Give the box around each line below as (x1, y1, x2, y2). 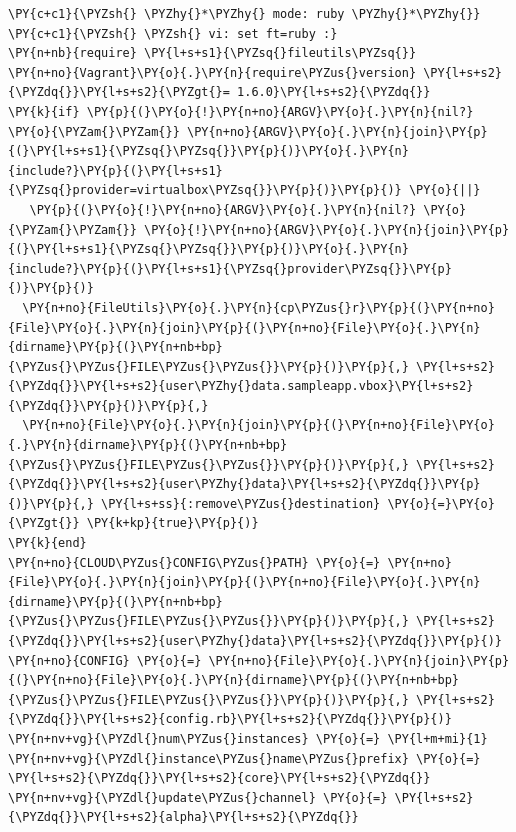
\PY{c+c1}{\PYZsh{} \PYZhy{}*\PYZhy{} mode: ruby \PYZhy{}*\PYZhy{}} (8, 7, 481, 21)
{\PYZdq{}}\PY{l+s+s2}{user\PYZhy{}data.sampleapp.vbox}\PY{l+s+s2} (8, 379, 474, 394)
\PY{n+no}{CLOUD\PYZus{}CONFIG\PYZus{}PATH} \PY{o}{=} (8, 555, 381, 570)
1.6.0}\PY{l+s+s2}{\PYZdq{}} (237, 85, 431, 100)
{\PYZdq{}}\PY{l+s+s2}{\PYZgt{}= (8, 85, 230, 100)
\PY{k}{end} (8, 536, 87, 551)
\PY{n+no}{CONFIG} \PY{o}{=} (8, 653, 202, 668)
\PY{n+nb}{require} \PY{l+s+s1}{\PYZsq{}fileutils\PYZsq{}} (8, 46, 417, 61)
